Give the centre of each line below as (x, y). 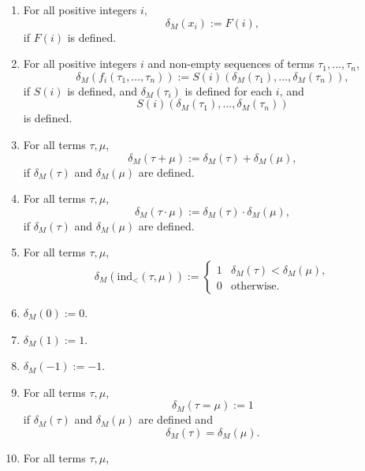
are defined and (175, 419)
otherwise (253, 286)
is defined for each (229, 90)
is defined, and (102, 90)
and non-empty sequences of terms (231, 64)
